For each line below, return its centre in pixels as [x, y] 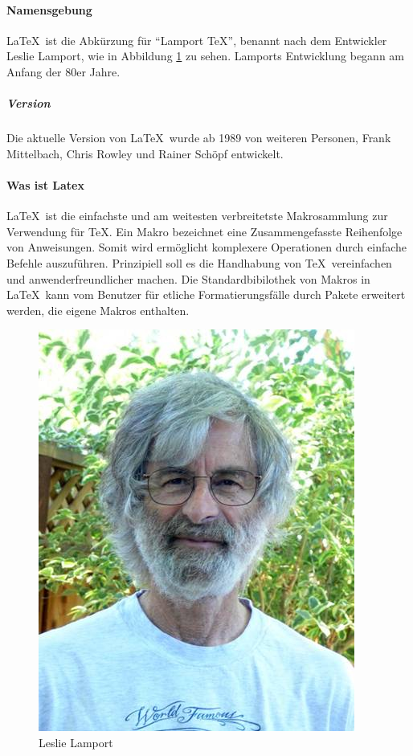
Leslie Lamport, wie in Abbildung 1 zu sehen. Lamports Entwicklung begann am [206, 56]
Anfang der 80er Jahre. [63, 71]
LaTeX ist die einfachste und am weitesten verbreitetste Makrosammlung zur [197, 216]
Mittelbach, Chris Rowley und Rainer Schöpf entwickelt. [145, 153]
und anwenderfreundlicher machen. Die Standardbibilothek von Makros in [188, 278]
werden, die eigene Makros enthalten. [98, 310]
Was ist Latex [45, 184]
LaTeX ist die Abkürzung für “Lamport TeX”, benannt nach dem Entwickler [197, 40]
